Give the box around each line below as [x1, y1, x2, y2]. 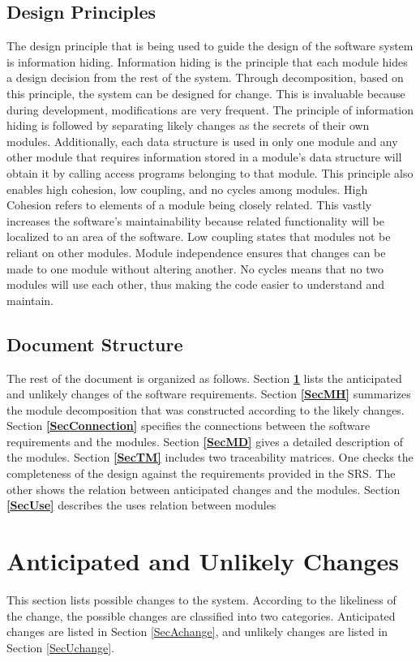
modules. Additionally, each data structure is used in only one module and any [6, 132, 398, 149]
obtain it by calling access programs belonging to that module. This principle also [6, 164, 414, 181]
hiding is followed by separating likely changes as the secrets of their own [6, 117, 370, 134]
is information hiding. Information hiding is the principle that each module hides [6, 53, 408, 70]
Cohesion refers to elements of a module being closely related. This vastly [6, 196, 372, 213]
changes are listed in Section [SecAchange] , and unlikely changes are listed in [6, 623, 388, 640]
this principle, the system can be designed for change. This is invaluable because [6, 84, 405, 101]
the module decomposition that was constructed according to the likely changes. [6, 401, 405, 418]
